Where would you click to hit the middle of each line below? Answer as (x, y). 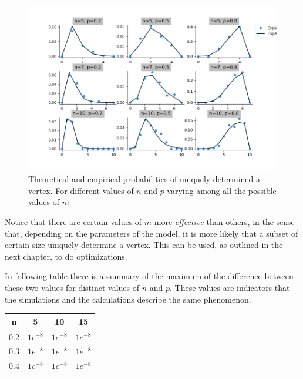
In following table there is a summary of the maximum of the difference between (149, 276)
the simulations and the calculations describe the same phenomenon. (128, 299)
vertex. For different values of (81, 190)
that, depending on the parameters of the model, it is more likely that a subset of (151, 233)
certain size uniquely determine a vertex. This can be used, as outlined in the (144, 245)
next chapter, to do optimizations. (66, 256)
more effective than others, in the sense (224, 222)
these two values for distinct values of (72, 287)
